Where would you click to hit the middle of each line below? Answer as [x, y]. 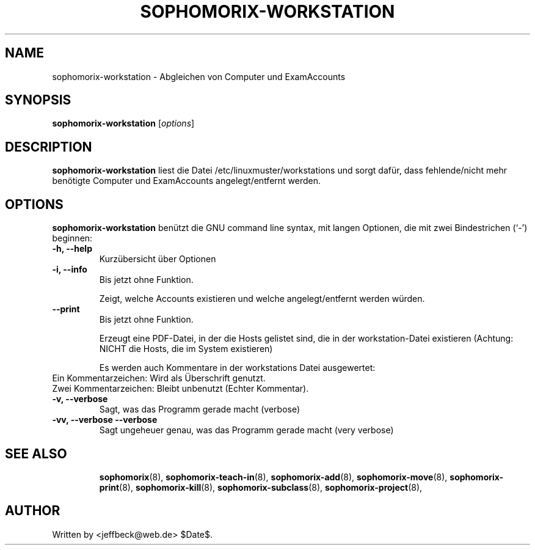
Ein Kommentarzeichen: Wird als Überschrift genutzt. [159, 378]
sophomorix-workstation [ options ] [123, 123]
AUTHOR [33, 511]
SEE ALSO [36, 453]
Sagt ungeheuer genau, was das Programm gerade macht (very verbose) [246, 430]
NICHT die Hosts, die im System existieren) [186, 349]
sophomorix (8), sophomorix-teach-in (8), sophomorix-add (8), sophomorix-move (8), [273, 477]
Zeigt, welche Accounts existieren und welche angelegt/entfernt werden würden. [262, 299]
